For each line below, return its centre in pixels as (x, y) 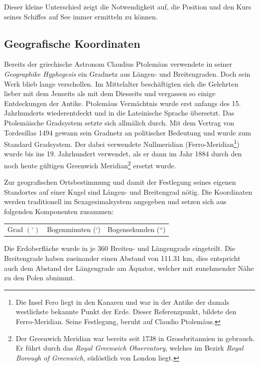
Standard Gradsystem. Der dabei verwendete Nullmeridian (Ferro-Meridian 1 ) (122, 143)
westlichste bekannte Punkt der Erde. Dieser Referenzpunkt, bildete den (126, 311)
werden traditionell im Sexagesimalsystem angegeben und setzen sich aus (115, 201)
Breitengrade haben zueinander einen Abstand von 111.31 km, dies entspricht (122, 258)
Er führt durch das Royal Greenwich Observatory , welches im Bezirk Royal (129, 348)
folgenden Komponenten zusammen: (59, 211)
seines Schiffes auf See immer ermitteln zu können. (81, 16)
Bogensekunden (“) (136, 229)
